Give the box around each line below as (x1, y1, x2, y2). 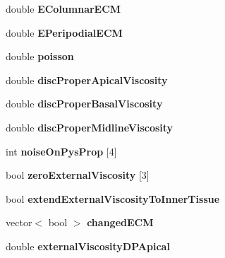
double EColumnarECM (6, 1, 121, 16)
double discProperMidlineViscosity (6, 119, 174, 134)
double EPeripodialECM (6, 25, 123, 40)
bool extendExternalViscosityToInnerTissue (6, 191, 220, 206)
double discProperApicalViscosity (6, 72, 168, 87)
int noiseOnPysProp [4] (6, 143, 117, 158)
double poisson (6, 49, 74, 64)
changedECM (87, 215, 154, 230)
